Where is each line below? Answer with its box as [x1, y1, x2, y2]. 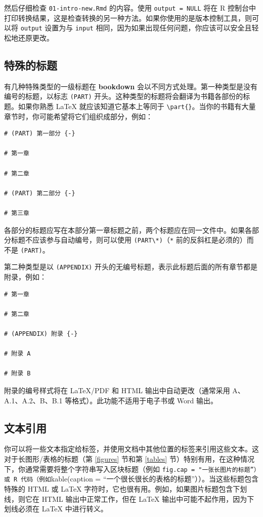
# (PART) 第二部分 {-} [4, 189, 75, 197]
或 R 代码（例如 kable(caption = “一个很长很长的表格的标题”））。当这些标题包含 [4, 473, 259, 484]
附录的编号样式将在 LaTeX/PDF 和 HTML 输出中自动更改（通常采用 [4, 385, 230, 396]
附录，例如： [4, 271, 47, 282]
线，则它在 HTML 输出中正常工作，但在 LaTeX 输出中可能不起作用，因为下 [4, 493, 254, 504]
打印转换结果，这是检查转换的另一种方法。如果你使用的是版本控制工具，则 [4, 12, 252, 23]
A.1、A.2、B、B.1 [4, 395, 63, 405]
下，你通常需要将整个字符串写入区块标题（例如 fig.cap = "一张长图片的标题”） [4, 463, 257, 474]
